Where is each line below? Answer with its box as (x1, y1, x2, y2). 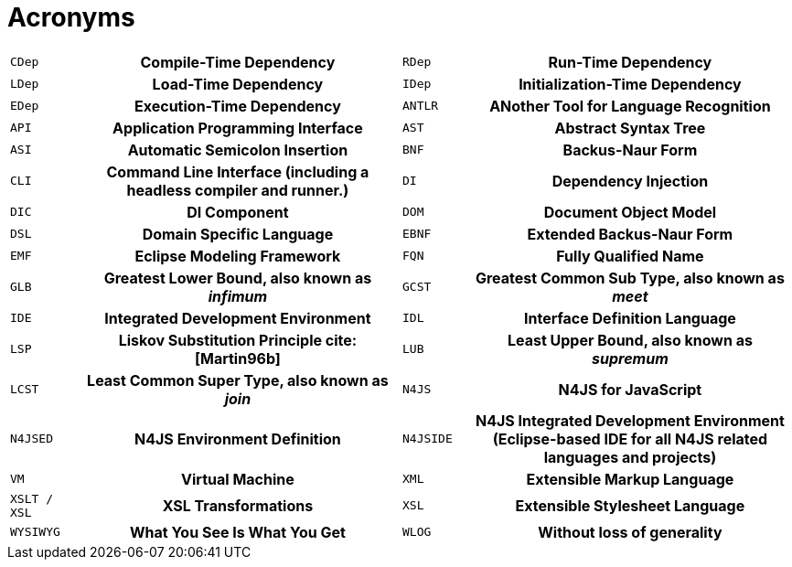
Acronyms (7, 2, 135, 33)
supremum (592, 348, 669, 368)
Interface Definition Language (523, 308, 736, 327)
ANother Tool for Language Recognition (489, 96, 771, 115)
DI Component (187, 202, 289, 221)
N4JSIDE (401, 432, 453, 446)
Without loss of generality (538, 522, 722, 541)
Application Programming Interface (112, 118, 363, 137)
